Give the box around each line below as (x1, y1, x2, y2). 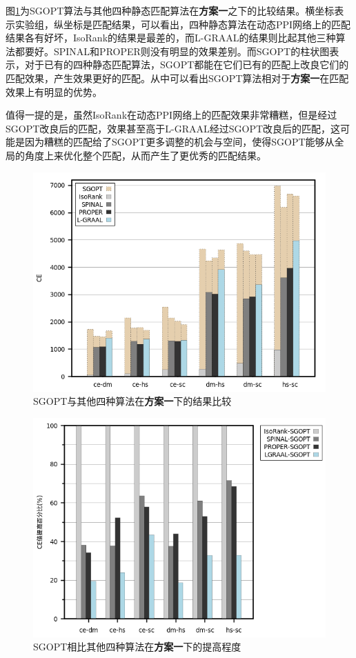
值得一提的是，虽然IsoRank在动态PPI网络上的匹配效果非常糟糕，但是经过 (6, 108, 337, 122)
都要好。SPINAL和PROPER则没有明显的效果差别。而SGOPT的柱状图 (14, 43, 330, 58)
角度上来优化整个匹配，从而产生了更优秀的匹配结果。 (24, 148, 266, 162)
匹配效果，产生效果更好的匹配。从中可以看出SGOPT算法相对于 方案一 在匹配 (6, 70, 349, 85)
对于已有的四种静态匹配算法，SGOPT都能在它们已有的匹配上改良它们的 (24, 57, 349, 72)
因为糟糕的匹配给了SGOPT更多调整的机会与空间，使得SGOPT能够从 (24, 134, 335, 149)
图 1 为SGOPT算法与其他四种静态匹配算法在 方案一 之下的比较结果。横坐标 (6, 3, 335, 17)
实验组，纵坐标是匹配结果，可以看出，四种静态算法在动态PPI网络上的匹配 (14, 17, 351, 31)
